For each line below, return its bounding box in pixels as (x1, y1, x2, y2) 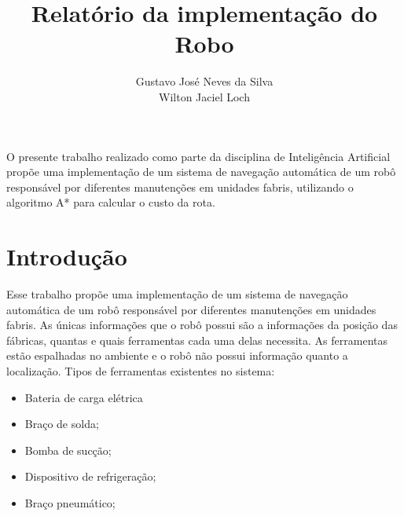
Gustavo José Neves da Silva (135, 73, 274, 90)
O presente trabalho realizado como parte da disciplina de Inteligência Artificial (6, 148, 391, 164)
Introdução (6, 240, 127, 273)
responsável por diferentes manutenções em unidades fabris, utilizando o (6, 178, 354, 195)
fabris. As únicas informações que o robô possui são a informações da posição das (6, 317, 398, 333)
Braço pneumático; (24, 494, 116, 511)
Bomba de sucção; (24, 441, 112, 458)
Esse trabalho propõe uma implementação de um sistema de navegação (6, 286, 348, 302)
